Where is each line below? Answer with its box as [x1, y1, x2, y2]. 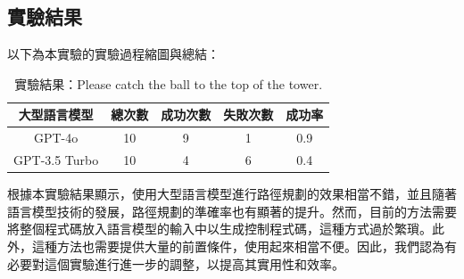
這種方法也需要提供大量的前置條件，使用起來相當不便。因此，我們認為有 [31, 236, 457, 255]
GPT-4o [33, 128, 79, 147]
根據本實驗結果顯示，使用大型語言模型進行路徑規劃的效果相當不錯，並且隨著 [7, 185, 457, 203]
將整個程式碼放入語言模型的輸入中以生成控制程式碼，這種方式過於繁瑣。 [7, 219, 432, 238]
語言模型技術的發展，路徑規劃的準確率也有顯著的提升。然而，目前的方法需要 [7, 201, 457, 220]
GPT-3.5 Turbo [13, 151, 99, 169]
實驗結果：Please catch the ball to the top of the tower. [14, 74, 323, 93]
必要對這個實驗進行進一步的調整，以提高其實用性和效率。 [7, 254, 344, 273]
